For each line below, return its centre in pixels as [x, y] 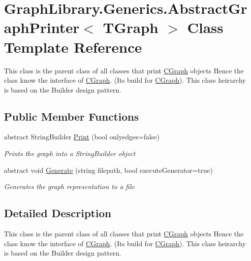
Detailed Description [58, 213]
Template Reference [73, 47]
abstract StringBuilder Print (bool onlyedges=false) [82, 137]
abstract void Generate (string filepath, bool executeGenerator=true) [109, 170]
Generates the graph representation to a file [69, 186]
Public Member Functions [71, 116]
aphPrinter [42, 27]
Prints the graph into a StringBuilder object [70, 153]
